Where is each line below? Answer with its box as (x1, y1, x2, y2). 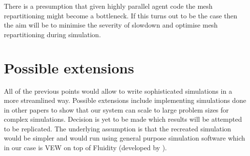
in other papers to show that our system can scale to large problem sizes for (4, 104, 229, 114)
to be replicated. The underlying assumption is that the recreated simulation (4, 123, 231, 133)
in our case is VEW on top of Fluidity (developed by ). (4, 142, 167, 153)
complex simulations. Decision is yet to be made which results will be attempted (4, 114, 242, 124)
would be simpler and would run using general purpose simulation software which (4, 133, 245, 143)
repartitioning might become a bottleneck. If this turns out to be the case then (4, 10, 237, 20)
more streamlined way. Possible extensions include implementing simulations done (4, 95, 246, 105)
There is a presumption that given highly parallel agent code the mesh (4, 1, 213, 11)
